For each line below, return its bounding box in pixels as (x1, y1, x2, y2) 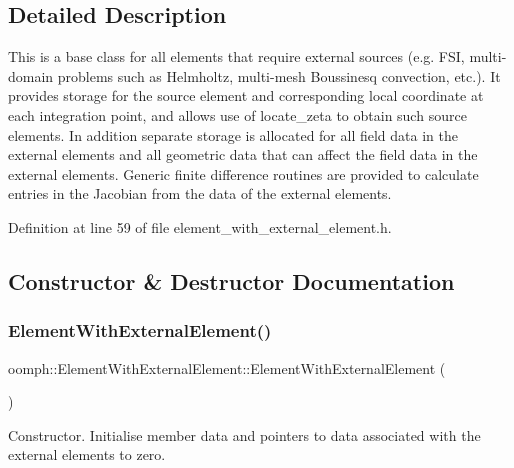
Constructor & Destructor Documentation (8, 265, 455, 296)
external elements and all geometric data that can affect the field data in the (8, 144, 478, 165)
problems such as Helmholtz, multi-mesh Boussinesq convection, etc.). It (57, 65, 501, 86)
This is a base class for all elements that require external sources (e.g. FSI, (8, 46, 465, 67)
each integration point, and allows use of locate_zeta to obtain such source (8, 104, 467, 125)
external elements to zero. (8, 444, 166, 465)
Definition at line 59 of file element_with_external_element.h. (8, 216, 392, 237)
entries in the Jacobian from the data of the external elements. (8, 183, 392, 204)
